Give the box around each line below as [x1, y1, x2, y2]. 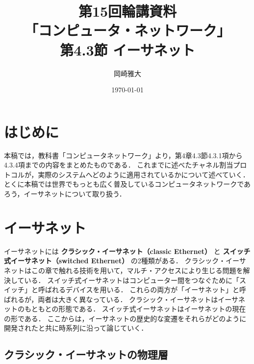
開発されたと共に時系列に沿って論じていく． [4, 323, 148, 333]
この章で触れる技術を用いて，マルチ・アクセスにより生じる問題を [31, 265, 243, 275]
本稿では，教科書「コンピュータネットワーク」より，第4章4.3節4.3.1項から [4, 150, 243, 160]
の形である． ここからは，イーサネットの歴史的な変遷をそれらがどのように [4, 313, 247, 323]
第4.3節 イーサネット [60, 39, 195, 59]
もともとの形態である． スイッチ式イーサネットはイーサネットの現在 [24, 304, 246, 314]
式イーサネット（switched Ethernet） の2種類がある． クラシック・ [4, 255, 226, 266]
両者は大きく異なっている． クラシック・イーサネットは [38, 294, 218, 304]
